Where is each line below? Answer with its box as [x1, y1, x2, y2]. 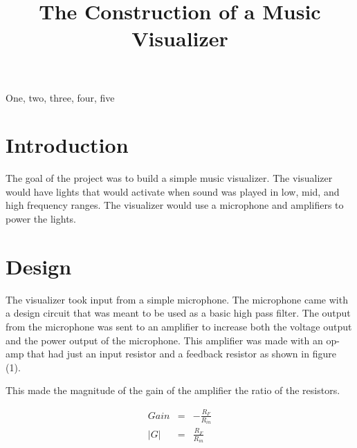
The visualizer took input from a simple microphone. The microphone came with [6, 292, 348, 306]
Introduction [6, 131, 129, 159]
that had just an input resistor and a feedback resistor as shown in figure [27, 346, 336, 361]
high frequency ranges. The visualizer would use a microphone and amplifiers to [6, 198, 344, 212]
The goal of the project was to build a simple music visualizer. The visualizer [6, 171, 333, 185]
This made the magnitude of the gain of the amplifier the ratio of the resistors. [6, 383, 340, 398]
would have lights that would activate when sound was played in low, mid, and [6, 184, 340, 198]
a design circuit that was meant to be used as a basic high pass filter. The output [6, 306, 351, 320]
